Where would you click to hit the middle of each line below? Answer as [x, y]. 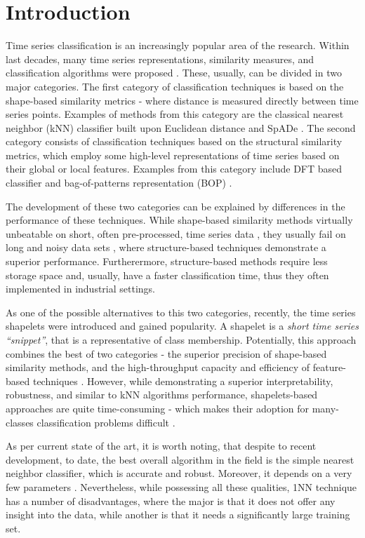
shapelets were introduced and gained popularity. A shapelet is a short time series [182, 326]
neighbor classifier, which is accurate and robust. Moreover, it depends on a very [179, 473]
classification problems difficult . [106, 422]
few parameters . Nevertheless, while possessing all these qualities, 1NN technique [181, 486]
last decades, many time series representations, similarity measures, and [160, 59]
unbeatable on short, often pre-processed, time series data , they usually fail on [176, 233]
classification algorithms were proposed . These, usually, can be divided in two [174, 73]
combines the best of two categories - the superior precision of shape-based [166, 353]
